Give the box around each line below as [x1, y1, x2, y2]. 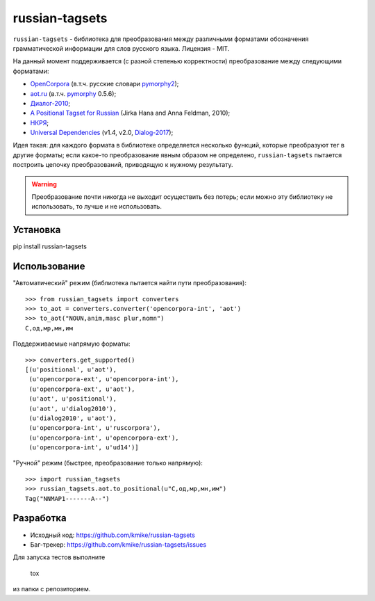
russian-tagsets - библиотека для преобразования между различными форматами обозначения [12, 35, 309, 43]
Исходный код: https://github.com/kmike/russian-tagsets [30, 531, 196, 539]
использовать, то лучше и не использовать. [31, 202, 162, 211]
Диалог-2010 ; [30, 99, 71, 107]
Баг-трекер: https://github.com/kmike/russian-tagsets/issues [30, 540, 207, 549]
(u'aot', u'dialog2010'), [28, 404, 117, 412]
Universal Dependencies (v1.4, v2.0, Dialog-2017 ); [30, 129, 174, 137]
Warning [31, 179, 57, 188]
